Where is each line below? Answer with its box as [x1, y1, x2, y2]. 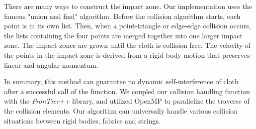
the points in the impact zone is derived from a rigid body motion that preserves [4, 49, 250, 60]
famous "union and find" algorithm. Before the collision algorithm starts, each [4, 10, 241, 21]
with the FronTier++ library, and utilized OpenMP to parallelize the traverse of [4, 96, 250, 106]
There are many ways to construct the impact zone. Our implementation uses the [4, 1, 252, 11]
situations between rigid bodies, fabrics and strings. [4, 115, 161, 126]
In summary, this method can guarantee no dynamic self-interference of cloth [4, 76, 239, 87]
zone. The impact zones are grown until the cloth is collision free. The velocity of [4, 40, 251, 50]
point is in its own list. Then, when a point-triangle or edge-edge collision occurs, [4, 20, 251, 31]
